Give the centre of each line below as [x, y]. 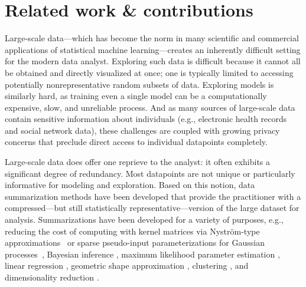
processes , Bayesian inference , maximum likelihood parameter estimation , [142, 254]
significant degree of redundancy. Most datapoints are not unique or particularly [150, 173]
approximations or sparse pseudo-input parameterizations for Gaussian [135, 243]
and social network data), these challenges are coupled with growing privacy [142, 130]
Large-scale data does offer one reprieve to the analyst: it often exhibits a [138, 162]
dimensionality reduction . [52, 277]
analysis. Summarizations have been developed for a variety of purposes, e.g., [144, 220]
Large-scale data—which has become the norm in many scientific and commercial [152, 38]
